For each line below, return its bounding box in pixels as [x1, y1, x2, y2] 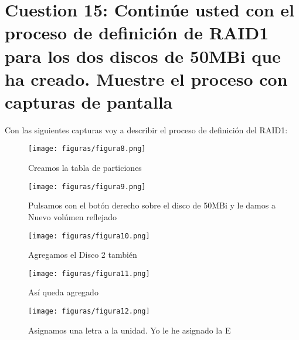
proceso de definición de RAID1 [5, 21, 269, 45]
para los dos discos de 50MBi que [5, 43, 281, 68]
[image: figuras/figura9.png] [28, 182, 146, 191]
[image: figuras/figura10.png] [28, 231, 150, 240]
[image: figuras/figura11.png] [28, 269, 150, 278]
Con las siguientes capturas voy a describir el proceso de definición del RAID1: [5, 123, 288, 136]
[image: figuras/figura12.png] [28, 307, 150, 316]
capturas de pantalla [5, 89, 173, 113]
